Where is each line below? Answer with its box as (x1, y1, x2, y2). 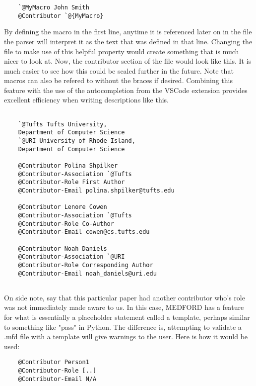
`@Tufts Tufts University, (18, 120, 107, 128)
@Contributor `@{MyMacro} (18, 12, 104, 19)
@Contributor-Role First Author (18, 179, 125, 186)
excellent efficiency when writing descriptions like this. (4, 95, 169, 105)
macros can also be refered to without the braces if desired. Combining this (4, 75, 233, 86)
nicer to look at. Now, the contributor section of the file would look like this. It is (4, 56, 252, 66)
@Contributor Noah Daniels (18, 245, 107, 252)
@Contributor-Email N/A (18, 375, 97, 383)
